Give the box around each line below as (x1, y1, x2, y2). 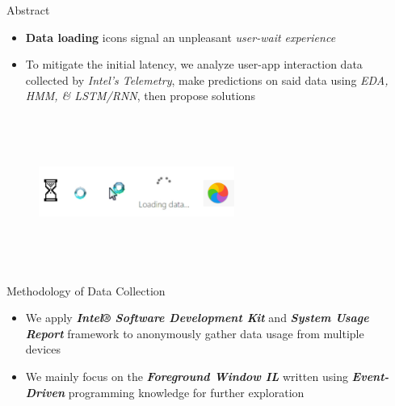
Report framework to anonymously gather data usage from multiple (25, 324, 364, 341)
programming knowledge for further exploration (68, 383, 305, 400)
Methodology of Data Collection (6, 282, 166, 299)
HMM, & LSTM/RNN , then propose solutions (25, 87, 255, 104)
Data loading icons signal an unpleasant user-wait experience (25, 28, 336, 45)
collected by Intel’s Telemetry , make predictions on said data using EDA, (25, 71, 389, 88)
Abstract (6, 2, 50, 18)
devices (25, 341, 61, 358)
